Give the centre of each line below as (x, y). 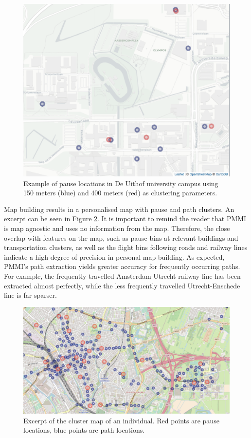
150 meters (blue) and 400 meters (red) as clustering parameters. (120, 193)
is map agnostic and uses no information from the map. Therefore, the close (117, 228)
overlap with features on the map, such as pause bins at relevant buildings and (121, 238)
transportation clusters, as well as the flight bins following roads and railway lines (126, 247)
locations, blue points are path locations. (84, 430)
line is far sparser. (30, 295)
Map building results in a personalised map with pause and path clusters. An (119, 209)
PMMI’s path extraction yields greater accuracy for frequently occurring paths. (122, 266)
